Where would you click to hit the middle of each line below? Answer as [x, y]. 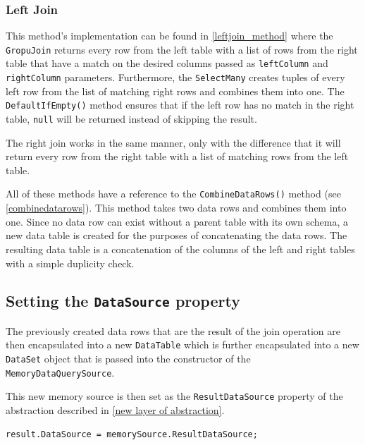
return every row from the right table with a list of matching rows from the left [177, 156]
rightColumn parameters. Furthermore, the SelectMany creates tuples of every [175, 77]
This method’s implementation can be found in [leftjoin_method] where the [169, 36]
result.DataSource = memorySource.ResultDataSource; [132, 434]
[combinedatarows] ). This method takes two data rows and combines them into [176, 208]
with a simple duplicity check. [70, 263]
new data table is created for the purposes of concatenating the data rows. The [177, 235]
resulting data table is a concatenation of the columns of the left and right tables [180, 249]
